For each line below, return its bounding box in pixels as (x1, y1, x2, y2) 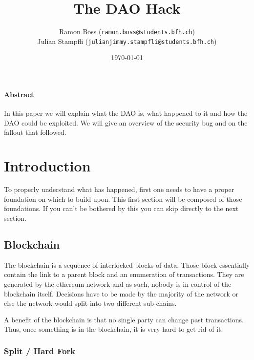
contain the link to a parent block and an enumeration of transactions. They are (4, 269, 244, 279)
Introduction (4, 156, 91, 176)
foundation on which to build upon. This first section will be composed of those (4, 193, 242, 204)
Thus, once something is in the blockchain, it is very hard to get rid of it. (4, 324, 223, 334)
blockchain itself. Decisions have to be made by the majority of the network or (4, 288, 239, 298)
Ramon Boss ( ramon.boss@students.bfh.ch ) (59, 26, 195, 37)
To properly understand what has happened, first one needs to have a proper (4, 184, 234, 194)
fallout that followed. (4, 127, 66, 137)
